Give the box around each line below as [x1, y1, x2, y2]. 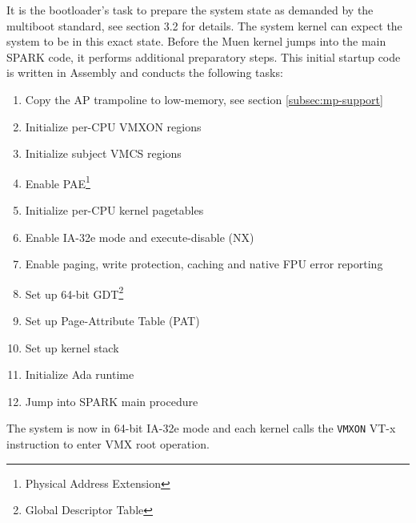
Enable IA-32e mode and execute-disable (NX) [25, 228, 254, 245]
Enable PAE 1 [25, 172, 90, 191]
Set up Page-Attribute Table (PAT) [25, 312, 200, 329]
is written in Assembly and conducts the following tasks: [6, 64, 283, 81]
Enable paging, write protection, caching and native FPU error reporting [25, 255, 383, 272]
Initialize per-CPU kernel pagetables [25, 202, 204, 218]
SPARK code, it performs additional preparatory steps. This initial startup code [6, 48, 401, 65]
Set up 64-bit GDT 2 [25, 283, 124, 302]
